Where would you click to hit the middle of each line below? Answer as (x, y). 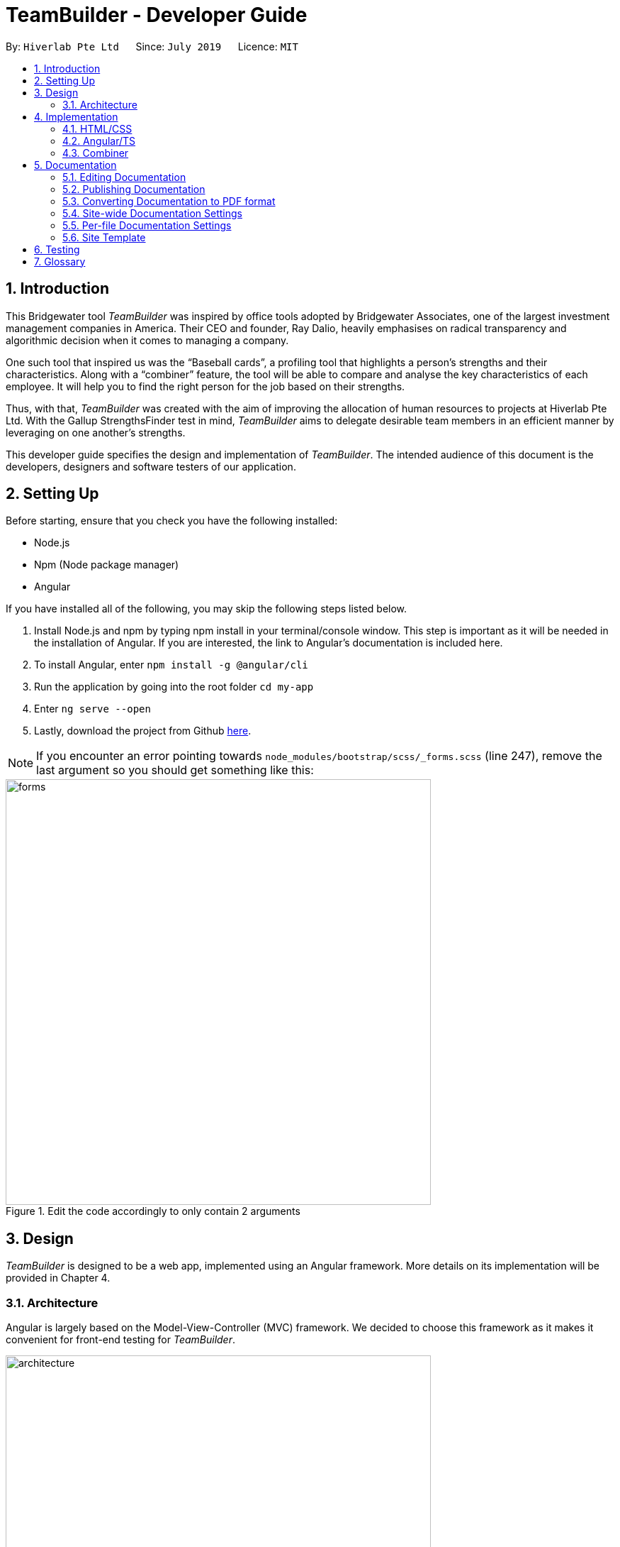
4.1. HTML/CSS (97, 128)
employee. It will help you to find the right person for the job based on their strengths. (205, 386)
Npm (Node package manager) (107, 565)
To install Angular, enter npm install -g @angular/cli (171, 665)
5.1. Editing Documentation (124, 177)
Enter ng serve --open (92, 709)
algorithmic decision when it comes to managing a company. (147, 340)
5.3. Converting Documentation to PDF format (169, 201)
